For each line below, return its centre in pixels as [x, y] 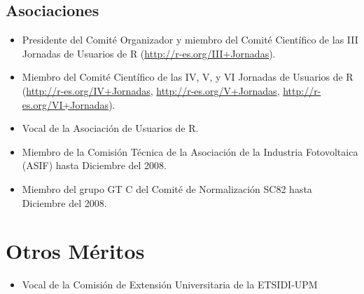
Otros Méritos [75, 251]
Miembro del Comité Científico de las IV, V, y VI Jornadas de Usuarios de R [188, 77]
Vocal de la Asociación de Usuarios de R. [110, 128]
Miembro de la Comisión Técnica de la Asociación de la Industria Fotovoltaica [190, 151]
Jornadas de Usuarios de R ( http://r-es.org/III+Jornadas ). [149, 53]
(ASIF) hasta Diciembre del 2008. [94, 165]
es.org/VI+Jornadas [65, 104]
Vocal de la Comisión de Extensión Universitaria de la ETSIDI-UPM [170, 285]
